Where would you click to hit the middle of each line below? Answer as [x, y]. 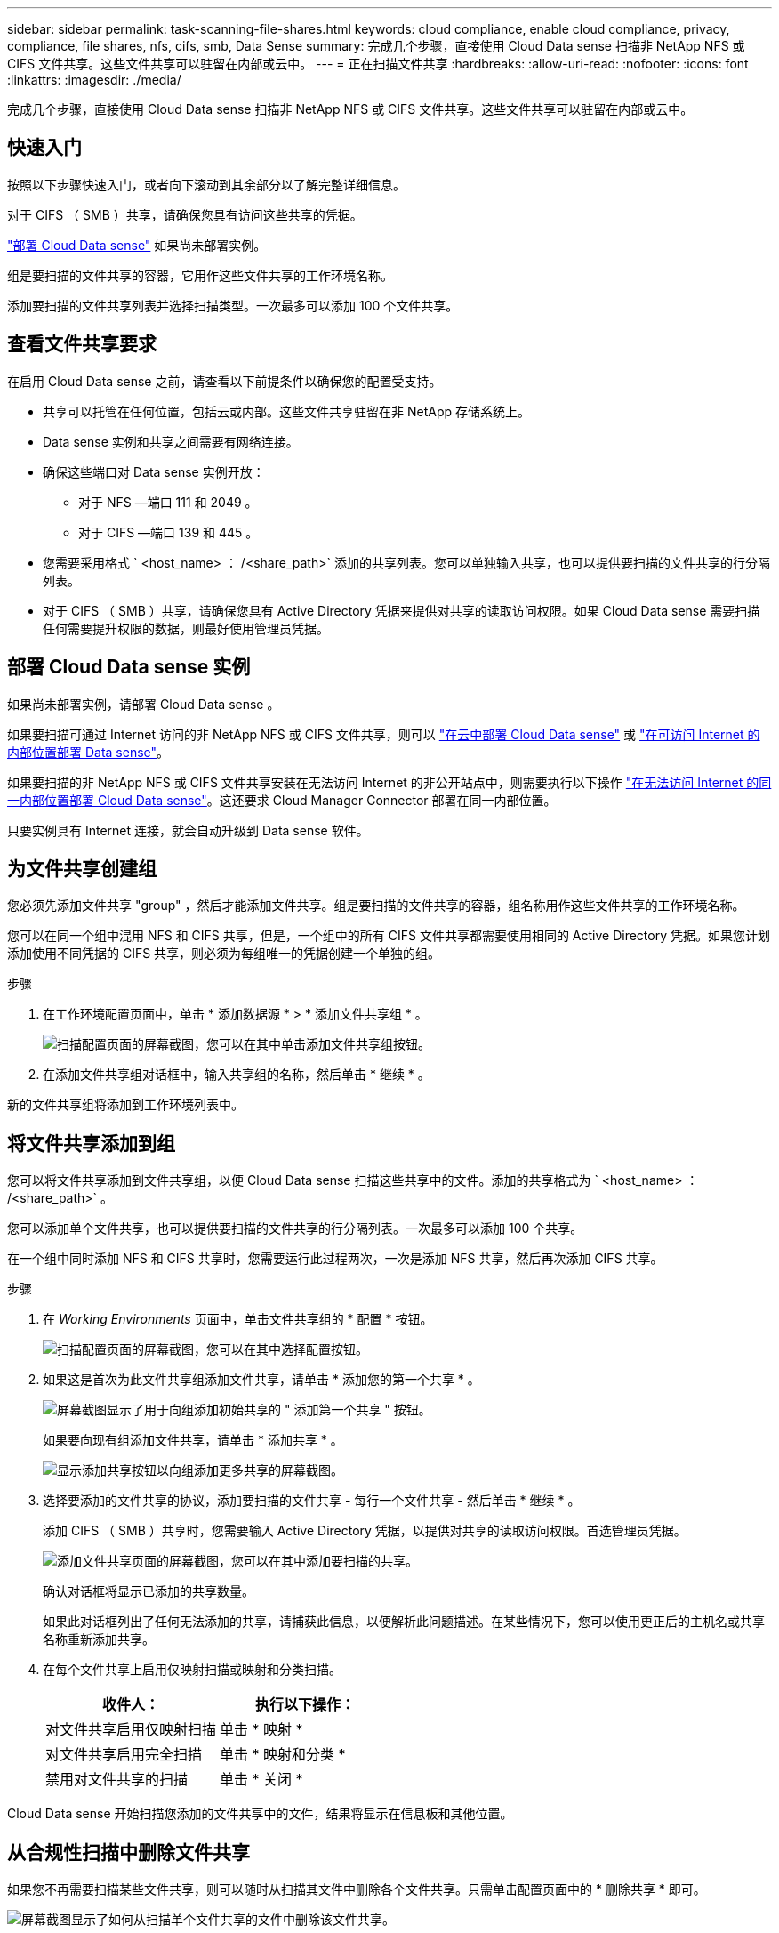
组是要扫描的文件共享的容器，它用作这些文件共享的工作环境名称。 [200, 275]
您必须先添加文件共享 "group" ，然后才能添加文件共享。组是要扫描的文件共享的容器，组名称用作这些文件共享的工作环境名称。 [376, 906]
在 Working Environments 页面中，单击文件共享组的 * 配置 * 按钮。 [238, 1319]
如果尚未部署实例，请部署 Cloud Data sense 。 [144, 704]
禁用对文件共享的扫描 [117, 1780]
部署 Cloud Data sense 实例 [129, 667]
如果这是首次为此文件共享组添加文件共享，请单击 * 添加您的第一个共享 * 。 [261, 1380]
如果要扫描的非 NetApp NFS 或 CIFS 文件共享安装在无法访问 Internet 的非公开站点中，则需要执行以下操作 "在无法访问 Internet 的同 [389, 782]
